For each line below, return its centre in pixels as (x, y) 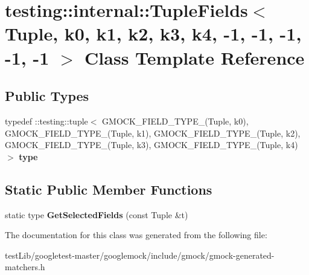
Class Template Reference (195, 57)
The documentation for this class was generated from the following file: (136, 235)
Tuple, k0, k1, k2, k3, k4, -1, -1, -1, (153, 34)
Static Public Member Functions (109, 189)
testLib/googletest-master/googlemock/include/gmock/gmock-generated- (140, 255)
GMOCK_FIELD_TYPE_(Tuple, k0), (175, 121)
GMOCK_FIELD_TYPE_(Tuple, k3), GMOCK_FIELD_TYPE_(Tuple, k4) (151, 145)
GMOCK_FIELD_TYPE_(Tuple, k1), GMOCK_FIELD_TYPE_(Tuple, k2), (153, 133)
